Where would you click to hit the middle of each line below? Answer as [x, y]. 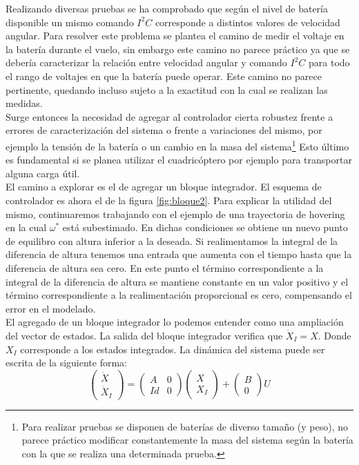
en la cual [26, 227]
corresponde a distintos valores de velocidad [248, 22]
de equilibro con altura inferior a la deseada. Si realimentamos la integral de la [172, 240]
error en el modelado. [51, 308]
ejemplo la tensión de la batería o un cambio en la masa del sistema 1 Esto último [177, 145]
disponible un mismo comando [70, 22]
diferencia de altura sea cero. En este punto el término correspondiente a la [165, 267]
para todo [329, 62]
